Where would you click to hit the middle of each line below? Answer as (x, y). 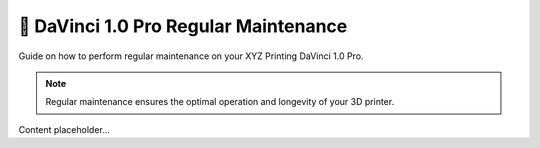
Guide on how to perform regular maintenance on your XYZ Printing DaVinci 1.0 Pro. (191, 56)
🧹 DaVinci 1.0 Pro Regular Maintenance (183, 26)
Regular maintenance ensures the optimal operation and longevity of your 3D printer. (220, 102)
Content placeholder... (64, 129)
